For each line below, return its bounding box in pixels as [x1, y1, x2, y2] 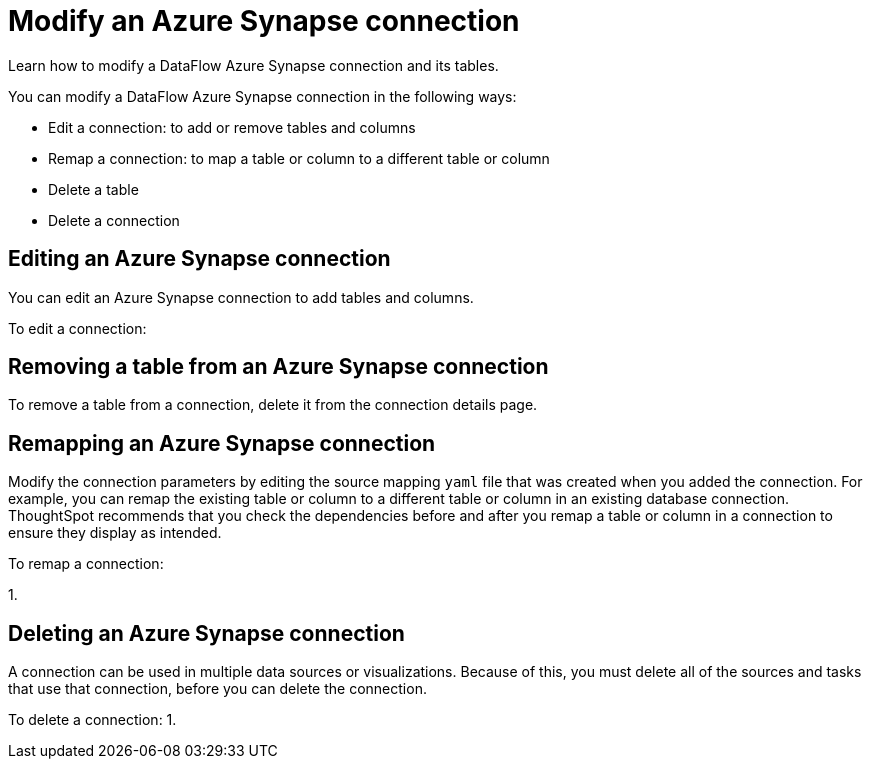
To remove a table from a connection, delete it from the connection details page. [8, 396, 538, 414]
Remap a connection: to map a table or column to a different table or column [48, 149, 550, 167]
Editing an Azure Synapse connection [8, 246, 391, 272]
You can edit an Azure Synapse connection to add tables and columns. [8, 288, 474, 306]
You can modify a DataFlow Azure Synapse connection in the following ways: [8, 87, 517, 105]
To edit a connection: [8, 319, 147, 337]
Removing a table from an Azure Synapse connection [8, 354, 549, 380]
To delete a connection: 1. [8, 711, 177, 729]
